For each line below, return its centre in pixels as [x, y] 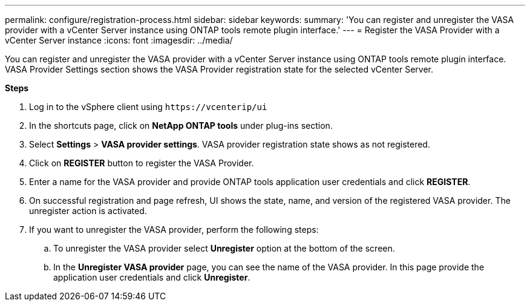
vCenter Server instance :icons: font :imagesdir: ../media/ [119, 40]
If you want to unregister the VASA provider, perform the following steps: [174, 229]
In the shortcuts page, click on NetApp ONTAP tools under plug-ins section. [181, 125]
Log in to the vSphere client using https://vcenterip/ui [148, 107]
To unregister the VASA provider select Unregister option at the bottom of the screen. [224, 248]
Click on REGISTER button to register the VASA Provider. [142, 163]
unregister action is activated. [88, 211]
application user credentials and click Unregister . [152, 277]
